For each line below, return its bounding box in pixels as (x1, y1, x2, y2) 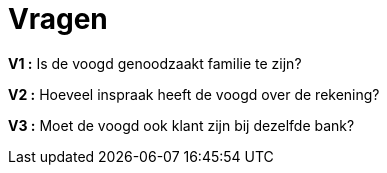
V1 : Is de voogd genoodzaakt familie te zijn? (8, 54, 302, 72)
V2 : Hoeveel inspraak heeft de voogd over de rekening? (8, 85, 380, 103)
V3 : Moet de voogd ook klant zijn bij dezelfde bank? (8, 116, 355, 134)
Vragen (8, 2, 108, 36)
